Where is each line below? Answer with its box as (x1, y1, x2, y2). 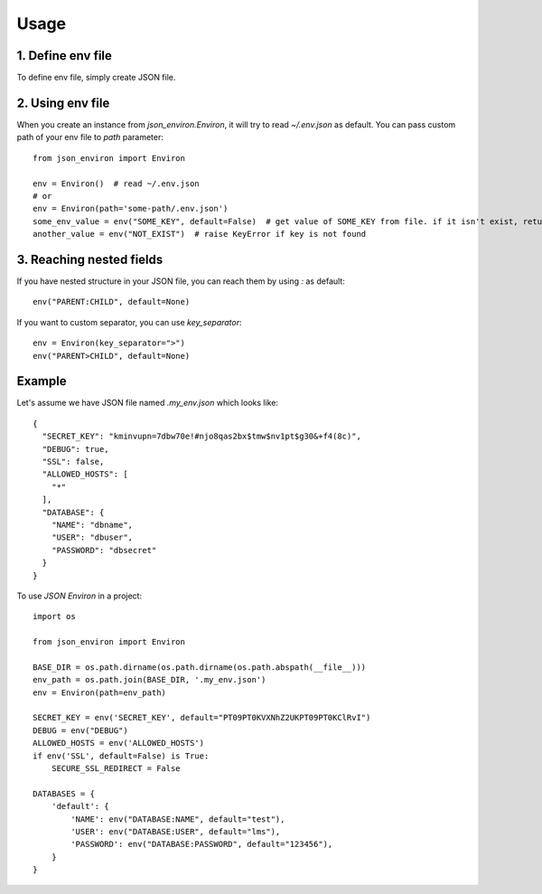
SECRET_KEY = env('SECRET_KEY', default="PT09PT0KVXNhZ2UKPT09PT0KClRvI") (33, 712, 371, 723)
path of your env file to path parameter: (16, 132, 164, 143)
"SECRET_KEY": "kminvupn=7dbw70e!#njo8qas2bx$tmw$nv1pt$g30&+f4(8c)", (42, 431, 361, 442)
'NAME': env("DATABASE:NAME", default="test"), (70, 814, 285, 824)
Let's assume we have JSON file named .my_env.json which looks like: (16, 398, 279, 409)
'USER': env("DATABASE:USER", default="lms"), (70, 826, 281, 836)
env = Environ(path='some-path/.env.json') (33, 203, 229, 214)
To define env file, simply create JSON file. (16, 72, 176, 83)
